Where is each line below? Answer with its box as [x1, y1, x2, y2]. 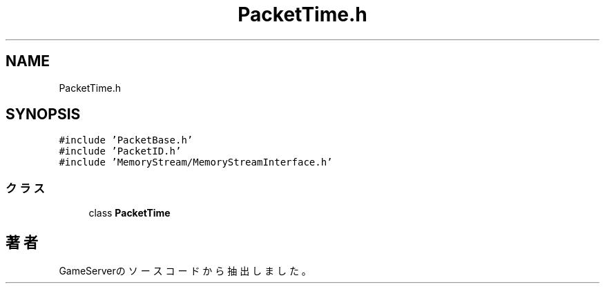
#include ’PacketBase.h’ [59, 134, 193, 146]
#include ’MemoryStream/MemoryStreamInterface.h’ [59, 157, 333, 168]
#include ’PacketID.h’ [59, 146, 182, 157]
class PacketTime [88, 207, 171, 219]
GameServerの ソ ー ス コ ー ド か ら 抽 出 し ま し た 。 [59, 265, 311, 277]
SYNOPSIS [6, 106, 81, 123]
